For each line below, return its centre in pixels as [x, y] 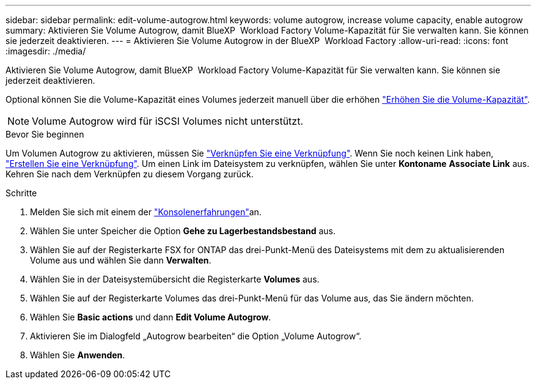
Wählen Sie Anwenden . [78, 355]
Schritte [21, 193]
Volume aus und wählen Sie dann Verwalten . [121, 260]
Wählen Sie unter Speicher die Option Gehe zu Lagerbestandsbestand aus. [183, 231]
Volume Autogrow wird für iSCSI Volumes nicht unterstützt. [168, 121]
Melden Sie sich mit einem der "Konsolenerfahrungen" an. [146, 212]
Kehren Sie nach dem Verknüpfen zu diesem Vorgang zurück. [130, 174]
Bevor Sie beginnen [45, 134]
